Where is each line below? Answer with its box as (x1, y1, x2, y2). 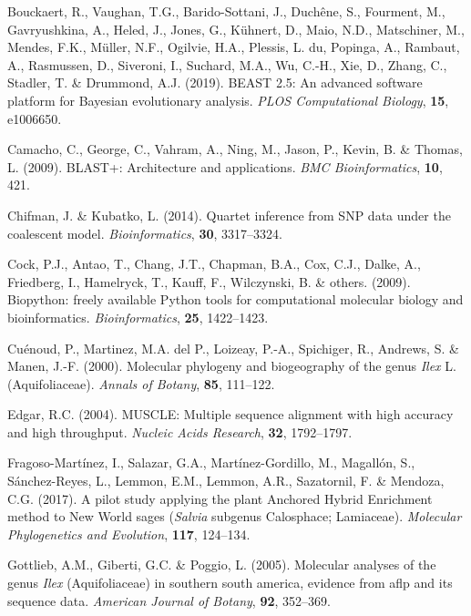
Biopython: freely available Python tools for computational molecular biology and (7, 290, 464, 309)
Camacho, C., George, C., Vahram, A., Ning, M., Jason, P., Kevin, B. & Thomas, (7, 139, 463, 159)
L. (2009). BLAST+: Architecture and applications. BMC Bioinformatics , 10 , (7, 157, 443, 176)
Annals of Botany (98, 374, 197, 393)
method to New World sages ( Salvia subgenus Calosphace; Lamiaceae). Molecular (7, 507, 462, 526)
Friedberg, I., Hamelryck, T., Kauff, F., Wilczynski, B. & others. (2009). (7, 272, 411, 291)
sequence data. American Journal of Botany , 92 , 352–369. (7, 590, 331, 610)
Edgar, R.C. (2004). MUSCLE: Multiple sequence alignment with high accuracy (7, 405, 454, 424)
